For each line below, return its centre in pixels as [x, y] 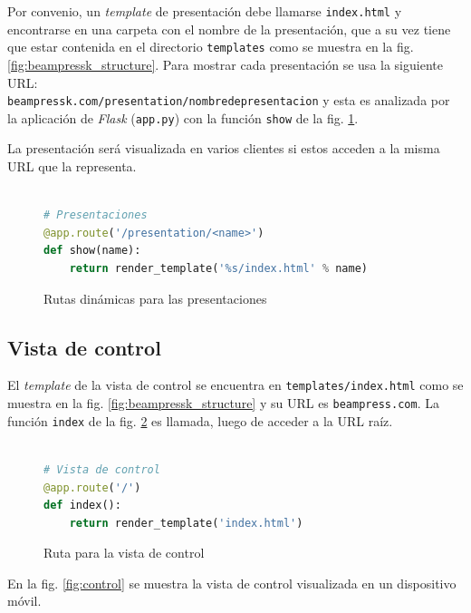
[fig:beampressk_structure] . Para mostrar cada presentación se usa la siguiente [225, 64]
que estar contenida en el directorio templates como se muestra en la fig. [211, 47]
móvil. [24, 601]
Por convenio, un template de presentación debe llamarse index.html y [205, 11]
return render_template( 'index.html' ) [186, 523]
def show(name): [92, 251]
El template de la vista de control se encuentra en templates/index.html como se [235, 385]
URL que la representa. [72, 166]
